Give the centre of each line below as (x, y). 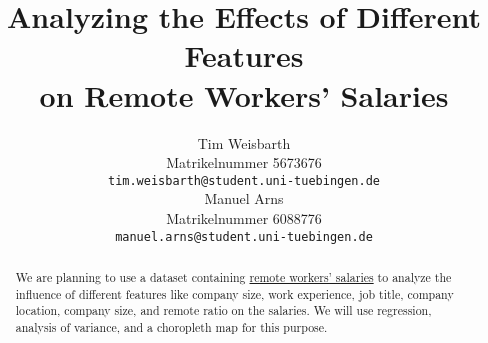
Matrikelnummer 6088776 (244, 217)
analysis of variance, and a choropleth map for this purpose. (171, 326)
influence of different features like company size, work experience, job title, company (234, 293)
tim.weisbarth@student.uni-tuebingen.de (244, 180)
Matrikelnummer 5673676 (244, 162)
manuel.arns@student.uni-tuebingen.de (244, 236)
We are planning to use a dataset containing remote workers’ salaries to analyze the (233, 276)
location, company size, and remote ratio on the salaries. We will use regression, (223, 310)
